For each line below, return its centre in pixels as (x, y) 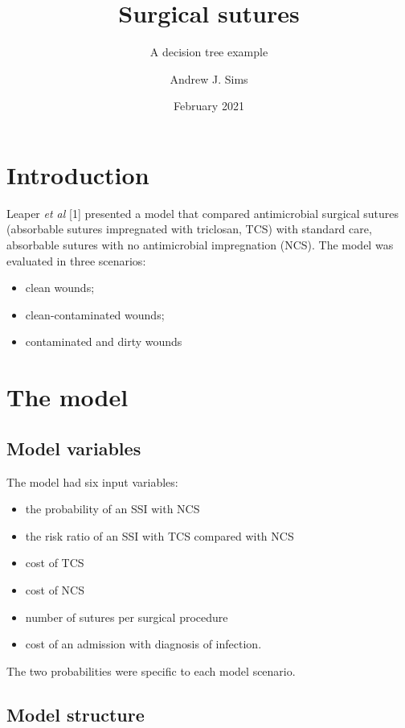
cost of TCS (55, 563)
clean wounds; (60, 288)
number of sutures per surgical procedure (127, 617)
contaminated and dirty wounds (104, 341)
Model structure (76, 714)
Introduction (78, 174)
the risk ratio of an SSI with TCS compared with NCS (160, 535)
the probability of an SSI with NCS (112, 509)
